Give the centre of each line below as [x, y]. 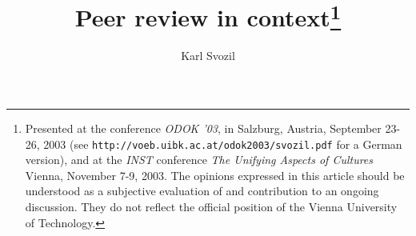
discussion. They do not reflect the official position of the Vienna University [211, 207]
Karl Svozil [208, 56]
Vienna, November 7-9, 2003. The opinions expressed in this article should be [215, 175]
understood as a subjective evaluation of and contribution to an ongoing [202, 191]
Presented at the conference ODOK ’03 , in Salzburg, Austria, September [203, 128]
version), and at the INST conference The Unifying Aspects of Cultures [199, 160]
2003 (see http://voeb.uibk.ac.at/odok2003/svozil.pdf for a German [223, 144]
